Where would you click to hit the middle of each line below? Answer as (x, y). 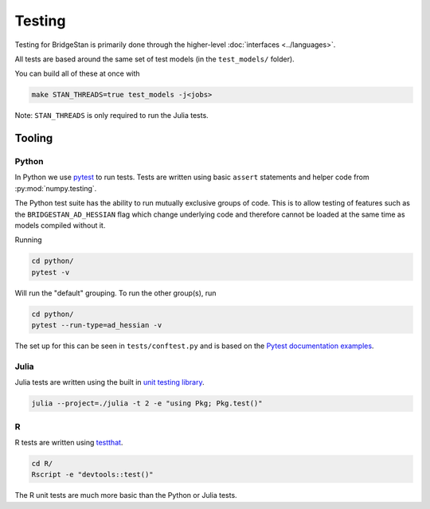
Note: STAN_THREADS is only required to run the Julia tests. (111, 116)
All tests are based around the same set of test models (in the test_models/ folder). (154, 59)
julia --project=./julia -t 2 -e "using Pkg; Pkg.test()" (147, 403)
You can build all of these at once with (77, 74)
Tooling (34, 138)
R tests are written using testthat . (69, 442)
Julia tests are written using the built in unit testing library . (109, 382)
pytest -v (51, 272)
